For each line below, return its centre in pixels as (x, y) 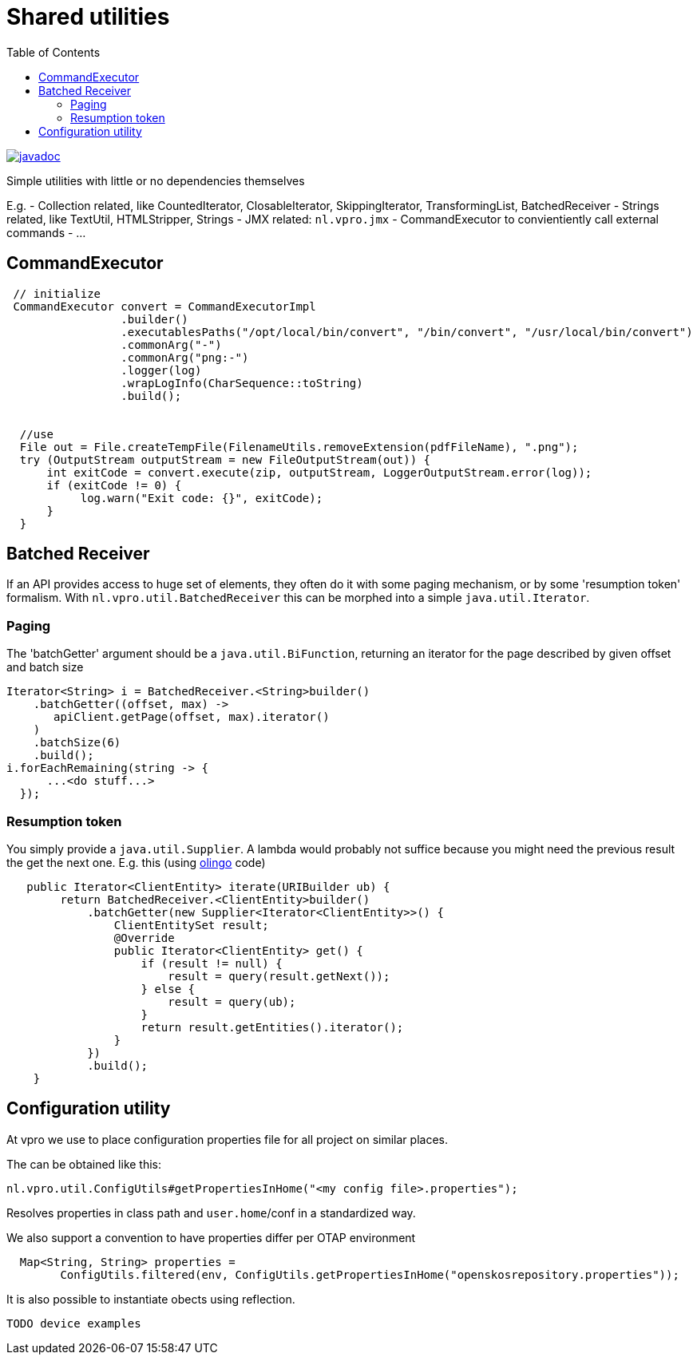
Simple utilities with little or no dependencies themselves (156, 180)
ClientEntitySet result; (191, 925)
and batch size (45, 667)
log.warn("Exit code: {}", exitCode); (202, 498)
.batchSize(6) (77, 743)
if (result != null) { (212, 963)
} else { (168, 989)
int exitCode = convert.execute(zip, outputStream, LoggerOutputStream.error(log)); (319, 472)
